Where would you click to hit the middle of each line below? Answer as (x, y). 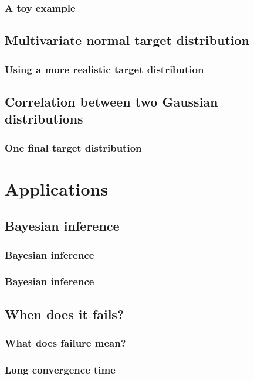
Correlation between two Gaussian (111, 101)
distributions (44, 119)
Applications (57, 188)
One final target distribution (73, 147)
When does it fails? (65, 314)
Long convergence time (60, 369)
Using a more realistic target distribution (104, 69)
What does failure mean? (65, 343)
